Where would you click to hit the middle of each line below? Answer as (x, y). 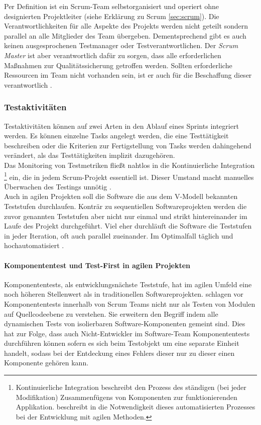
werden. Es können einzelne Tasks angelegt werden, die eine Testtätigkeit (116, 136)
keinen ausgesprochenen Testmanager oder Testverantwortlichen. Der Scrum (121, 45)
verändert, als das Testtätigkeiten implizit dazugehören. (90, 155)
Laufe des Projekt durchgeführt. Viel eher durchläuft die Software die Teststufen (128, 226)
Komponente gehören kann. (46, 363)
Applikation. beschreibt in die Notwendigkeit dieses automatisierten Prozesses (136, 407)
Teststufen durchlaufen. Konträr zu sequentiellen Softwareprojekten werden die (125, 206)
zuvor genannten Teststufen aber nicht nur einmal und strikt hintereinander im (126, 216)
